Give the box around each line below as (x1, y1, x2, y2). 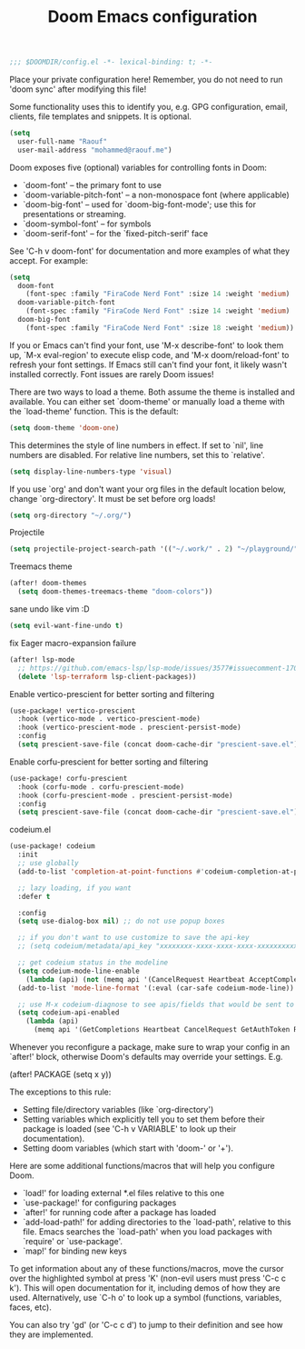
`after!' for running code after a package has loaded (22, 1207, 217, 1218)
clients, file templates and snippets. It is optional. (9, 111, 192, 122)
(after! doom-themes (9, 579, 88, 588)
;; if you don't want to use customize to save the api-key (17, 934, 250, 943)
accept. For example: (9, 255, 89, 265)
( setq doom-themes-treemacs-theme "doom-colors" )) (17, 587, 213, 596)
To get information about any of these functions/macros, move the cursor (9, 1264, 284, 1274)
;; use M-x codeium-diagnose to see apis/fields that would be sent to (17, 1000, 295, 1009)
